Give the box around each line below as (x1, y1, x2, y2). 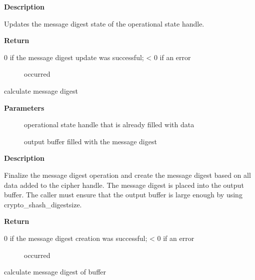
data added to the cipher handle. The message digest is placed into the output (4, 179, 244, 190)
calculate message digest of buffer (4, 266, 106, 277)
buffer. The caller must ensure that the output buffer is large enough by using (4, 189, 242, 200)
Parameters (4, 102, 44, 113)
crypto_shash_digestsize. (4, 199, 82, 209)
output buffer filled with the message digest (24, 136, 157, 146)
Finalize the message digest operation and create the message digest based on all (4, 169, 251, 180)
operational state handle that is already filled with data (24, 119, 194, 130)
